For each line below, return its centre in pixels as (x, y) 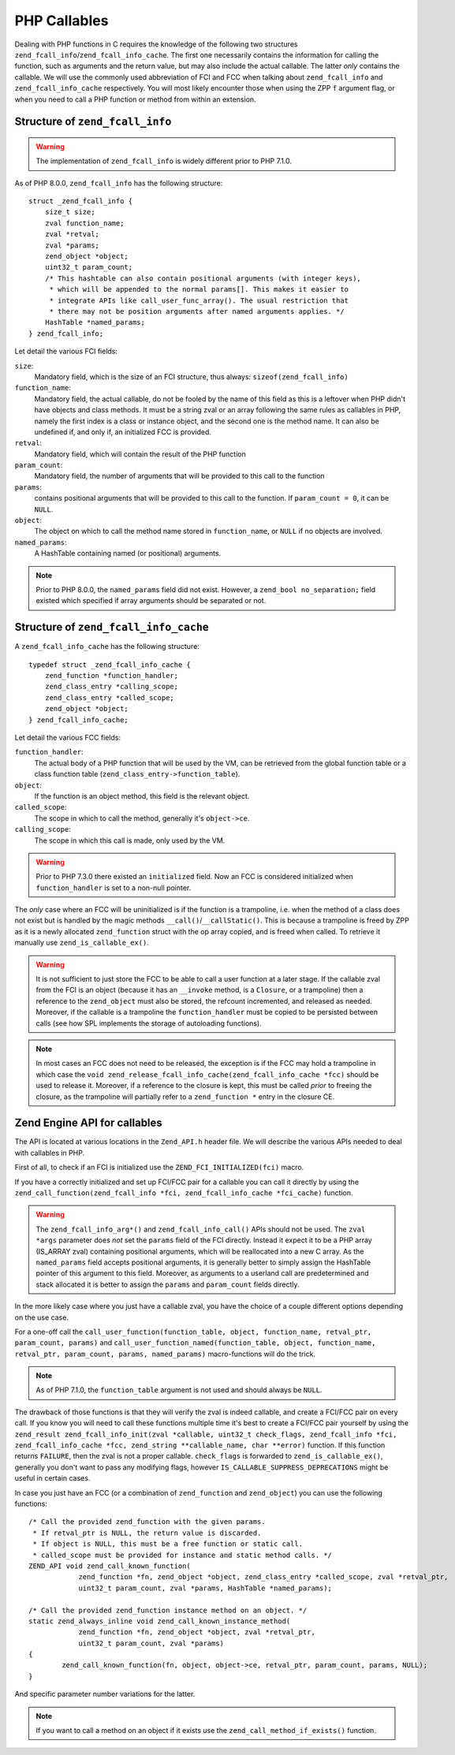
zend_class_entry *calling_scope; (112, 687)
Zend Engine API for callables (89, 1123)
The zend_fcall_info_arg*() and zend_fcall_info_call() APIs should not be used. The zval (201, 1229)
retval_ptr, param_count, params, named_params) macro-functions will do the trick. (165, 1354)
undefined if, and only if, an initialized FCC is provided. (123, 432)
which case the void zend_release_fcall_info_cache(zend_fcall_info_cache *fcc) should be (207, 1074)
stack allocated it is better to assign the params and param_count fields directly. (168, 1284)
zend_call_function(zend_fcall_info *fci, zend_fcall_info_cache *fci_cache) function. (184, 1193)
